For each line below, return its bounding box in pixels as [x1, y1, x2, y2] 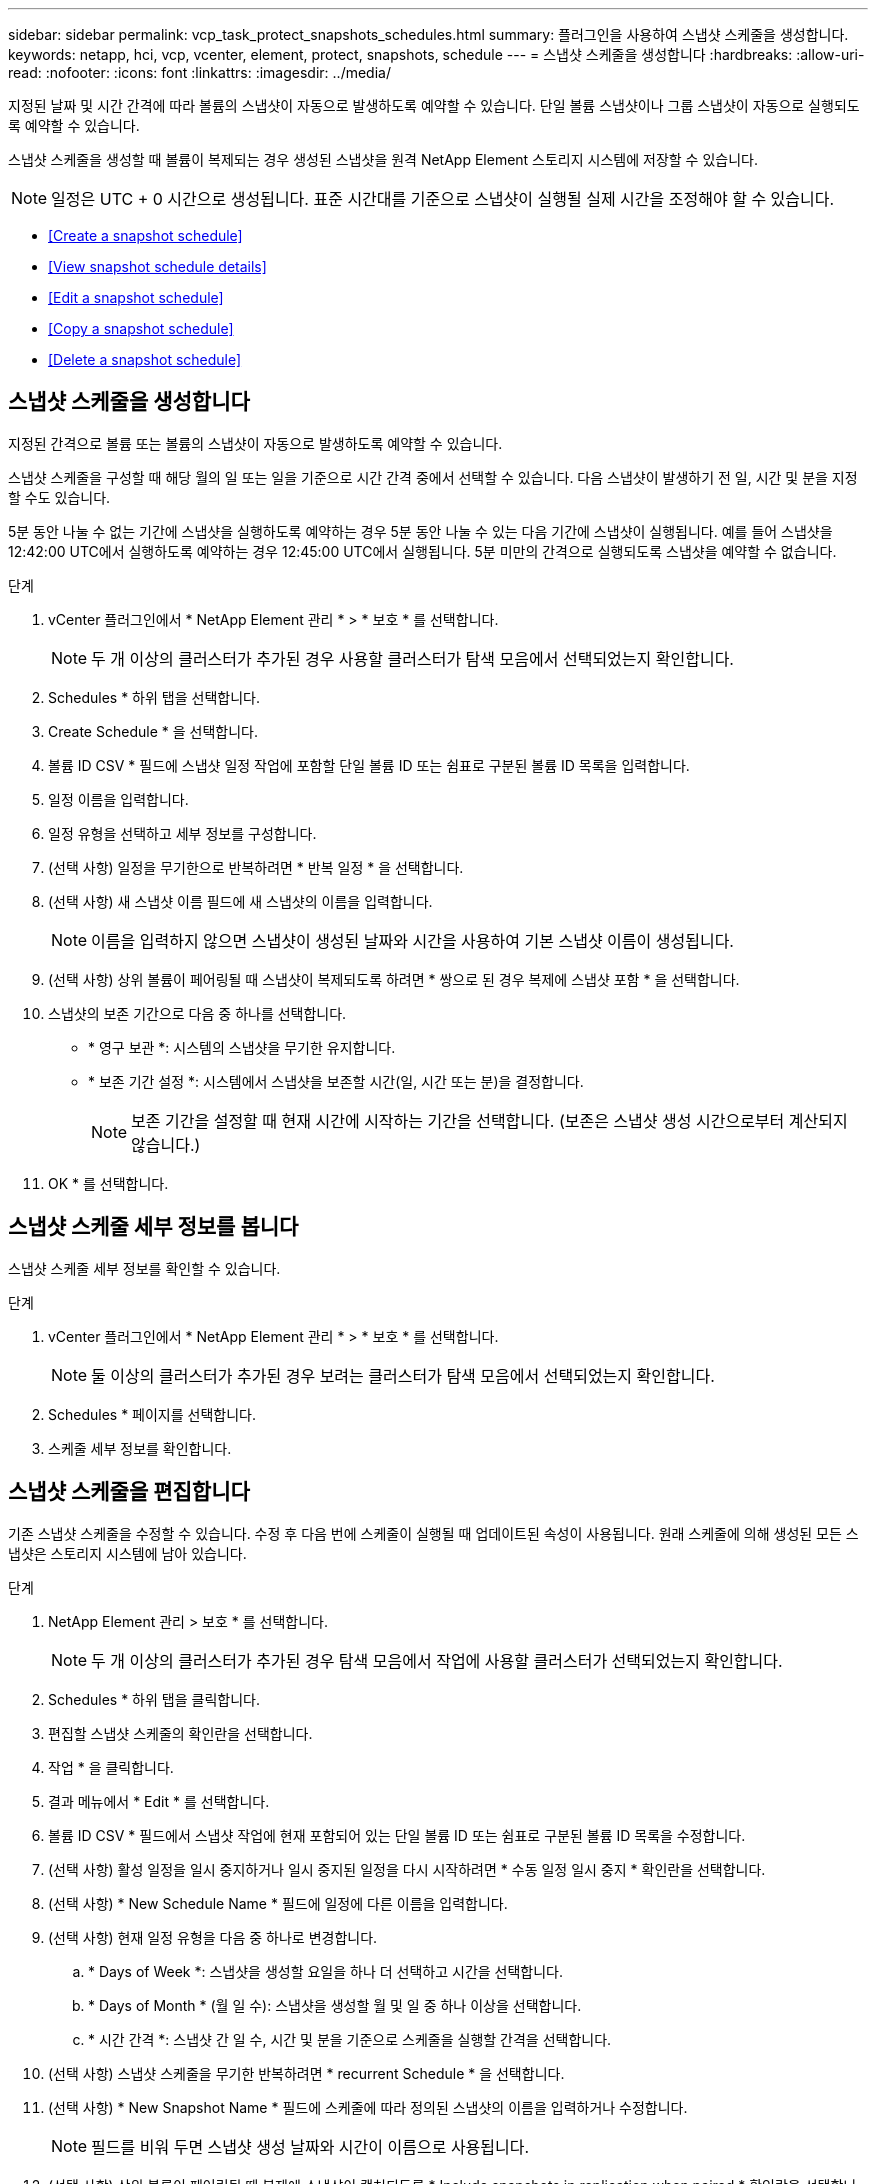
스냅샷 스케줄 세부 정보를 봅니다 [8, 1214, 299, 1240]
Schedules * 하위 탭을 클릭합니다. [48, 1690, 260, 1708]
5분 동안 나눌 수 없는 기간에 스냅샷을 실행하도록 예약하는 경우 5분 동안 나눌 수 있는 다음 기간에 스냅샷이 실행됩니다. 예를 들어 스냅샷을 [8, 522, 833, 540]
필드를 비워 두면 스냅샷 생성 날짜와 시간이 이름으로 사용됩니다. [91, 2136, 530, 2157]
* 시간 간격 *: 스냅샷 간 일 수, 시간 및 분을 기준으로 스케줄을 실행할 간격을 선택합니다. [88, 2030, 612, 2048]
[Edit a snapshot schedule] [48, 289, 224, 306]
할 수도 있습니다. [8, 488, 111, 506]
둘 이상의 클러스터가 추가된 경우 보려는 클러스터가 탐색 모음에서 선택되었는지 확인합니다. [91, 1365, 715, 1386]
